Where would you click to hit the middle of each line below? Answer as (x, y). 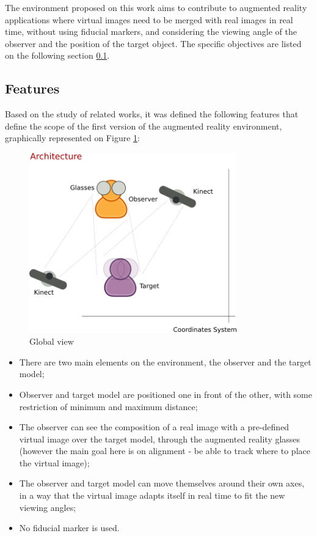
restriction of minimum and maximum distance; (108, 406)
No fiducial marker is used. (69, 528)
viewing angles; (48, 507)
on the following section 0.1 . (57, 55)
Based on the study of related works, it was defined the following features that (152, 114)
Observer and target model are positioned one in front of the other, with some (166, 394)
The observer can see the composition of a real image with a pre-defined (154, 427)
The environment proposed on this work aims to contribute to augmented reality (156, 7)
